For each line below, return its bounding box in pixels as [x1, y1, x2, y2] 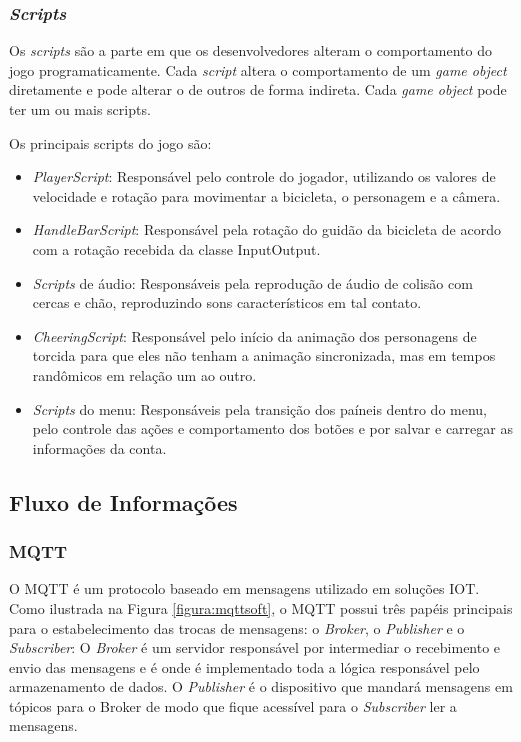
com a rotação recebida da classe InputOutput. [32, 238, 321, 259]
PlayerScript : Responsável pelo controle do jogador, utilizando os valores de [32, 166, 496, 187]
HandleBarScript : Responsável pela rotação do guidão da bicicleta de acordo [32, 219, 501, 240]
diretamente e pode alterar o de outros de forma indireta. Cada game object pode [9, 79, 507, 100]
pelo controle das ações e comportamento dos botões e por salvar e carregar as [32, 418, 513, 439]
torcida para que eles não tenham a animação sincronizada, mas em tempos [32, 345, 496, 366]
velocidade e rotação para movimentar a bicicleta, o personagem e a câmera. [32, 185, 501, 206]
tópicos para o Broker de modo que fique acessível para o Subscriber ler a [9, 695, 457, 716]
